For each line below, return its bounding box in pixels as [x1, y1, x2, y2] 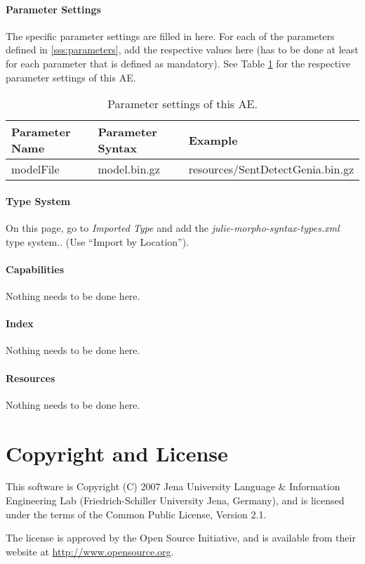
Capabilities [6, 261, 65, 276]
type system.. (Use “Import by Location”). [6, 234, 190, 249]
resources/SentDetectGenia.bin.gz [188, 161, 354, 178]
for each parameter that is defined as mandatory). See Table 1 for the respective [6, 55, 351, 70]
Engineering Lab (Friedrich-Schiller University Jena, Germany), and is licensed [6, 493, 345, 508]
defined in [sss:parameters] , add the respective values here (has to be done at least [6, 42, 359, 57]
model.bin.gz [98, 161, 160, 178]
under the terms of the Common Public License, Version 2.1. [6, 506, 267, 521]
